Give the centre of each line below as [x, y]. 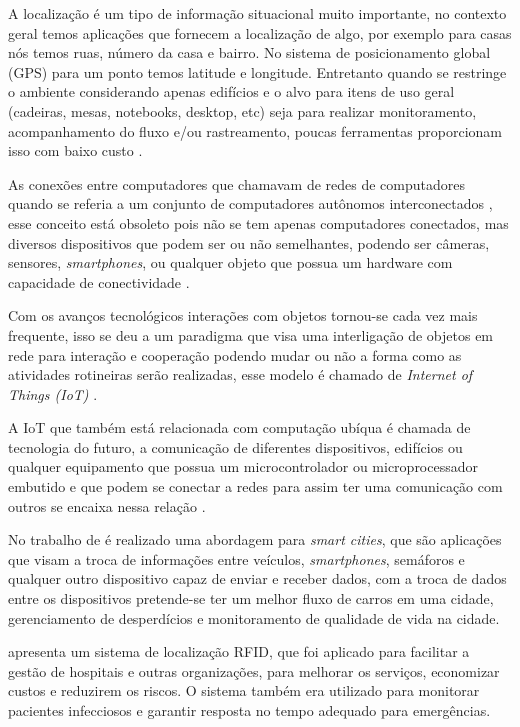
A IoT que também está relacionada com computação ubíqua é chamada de [239, 427]
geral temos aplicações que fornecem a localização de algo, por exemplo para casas [260, 32]
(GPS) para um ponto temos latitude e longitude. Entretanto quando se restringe [257, 71]
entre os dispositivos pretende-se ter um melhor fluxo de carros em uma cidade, [251, 598]
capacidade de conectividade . [99, 281]
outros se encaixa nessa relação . [107, 505]
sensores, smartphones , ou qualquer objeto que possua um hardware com [230, 262]
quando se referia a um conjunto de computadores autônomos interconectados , [250, 203]
